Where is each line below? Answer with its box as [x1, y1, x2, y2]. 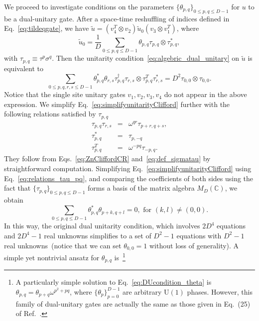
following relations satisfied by [4, 108, 96, 119]
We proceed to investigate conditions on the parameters [4, 1, 174, 11]
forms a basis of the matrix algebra [88, 183, 195, 193]
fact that [4, 183, 31, 193]
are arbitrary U [122, 286, 169, 297]
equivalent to [4, 63, 43, 73]
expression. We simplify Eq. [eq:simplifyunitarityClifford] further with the [4, 99, 230, 109]
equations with [176, 230, 222, 240]
